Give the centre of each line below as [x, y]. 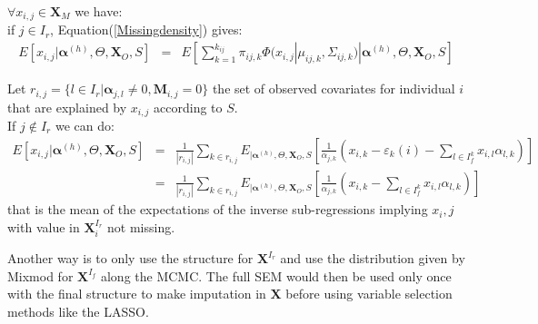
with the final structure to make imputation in [137, 294]
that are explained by [67, 107]
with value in [44, 226]
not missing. [141, 226]
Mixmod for [40, 275]
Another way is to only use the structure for [130, 258]
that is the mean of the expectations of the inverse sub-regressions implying [218, 209]
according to [188, 107]
